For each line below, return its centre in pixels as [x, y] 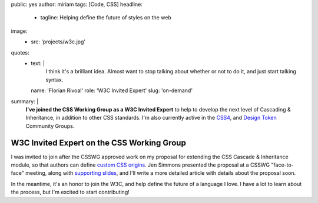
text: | [38, 63]
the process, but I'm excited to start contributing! [70, 192]
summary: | [25, 101]
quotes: [20, 52]
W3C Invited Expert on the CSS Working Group [99, 143]
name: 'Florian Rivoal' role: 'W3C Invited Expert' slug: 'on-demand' [112, 90]
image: [19, 31]
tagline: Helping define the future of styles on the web [106, 18]
